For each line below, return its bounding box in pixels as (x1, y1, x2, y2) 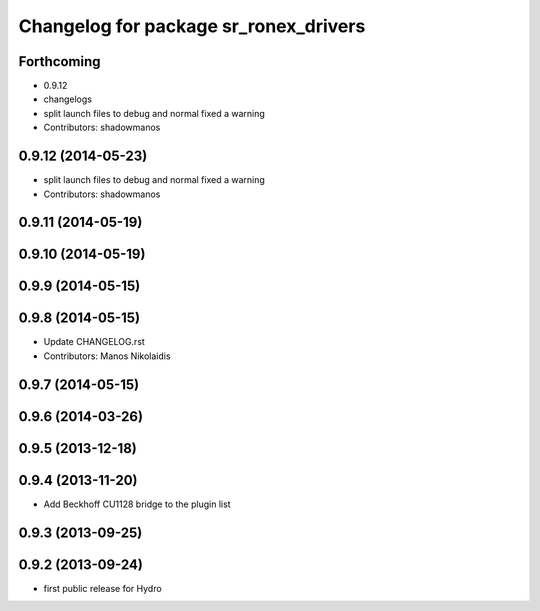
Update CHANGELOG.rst (43, 336, 145, 348)
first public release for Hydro (43, 582, 162, 594)
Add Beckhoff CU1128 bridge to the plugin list (43, 498, 231, 510)
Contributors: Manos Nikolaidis (43, 350, 171, 362)
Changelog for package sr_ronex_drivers (18, 15, 366, 37)
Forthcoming (18, 53, 101, 70)
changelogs (43, 93, 92, 105)
